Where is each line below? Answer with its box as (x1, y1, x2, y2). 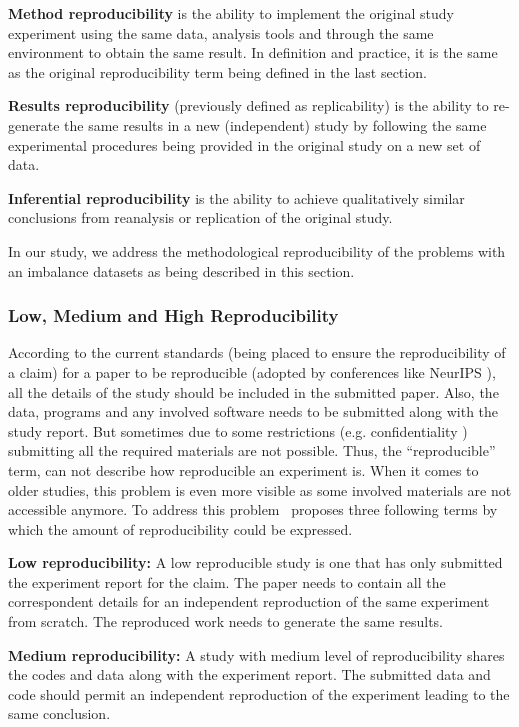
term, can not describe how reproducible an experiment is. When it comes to (8, 459, 479, 480)
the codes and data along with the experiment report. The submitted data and (8, 664, 491, 685)
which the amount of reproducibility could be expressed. (8, 518, 353, 539)
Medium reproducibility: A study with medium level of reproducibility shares (8, 644, 505, 665)
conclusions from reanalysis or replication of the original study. (8, 207, 393, 228)
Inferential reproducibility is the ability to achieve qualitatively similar (8, 187, 465, 208)
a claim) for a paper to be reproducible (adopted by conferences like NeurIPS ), (8, 361, 496, 382)
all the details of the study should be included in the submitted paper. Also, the (8, 381, 499, 402)
